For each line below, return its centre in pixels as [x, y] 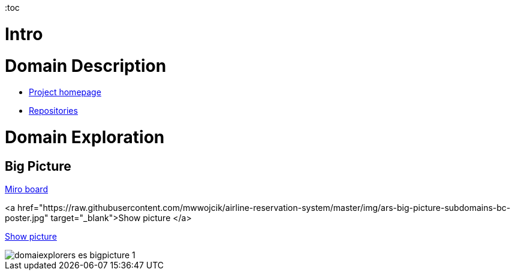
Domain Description [86, 66]
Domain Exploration [85, 137]
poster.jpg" [27, 218]
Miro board [26, 189]
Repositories [53, 111]
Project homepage [65, 92]
